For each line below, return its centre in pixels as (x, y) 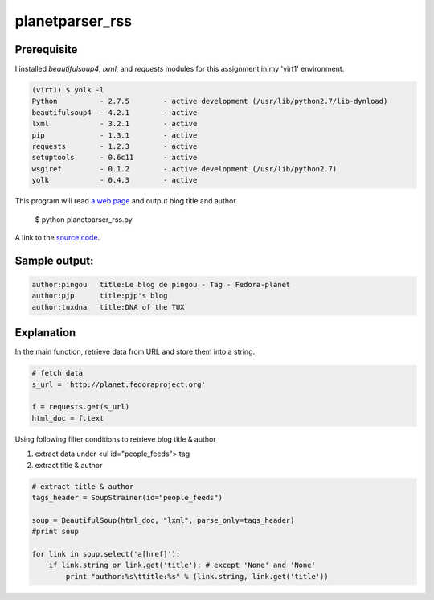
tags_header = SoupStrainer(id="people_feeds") (127, 497)
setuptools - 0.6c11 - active (115, 158)
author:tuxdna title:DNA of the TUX (108, 307)
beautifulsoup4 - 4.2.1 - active (115, 112)
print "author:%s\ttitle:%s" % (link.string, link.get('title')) (197, 576)
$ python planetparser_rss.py (84, 219)
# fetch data (57, 373)
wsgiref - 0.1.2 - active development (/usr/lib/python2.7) (184, 168)
